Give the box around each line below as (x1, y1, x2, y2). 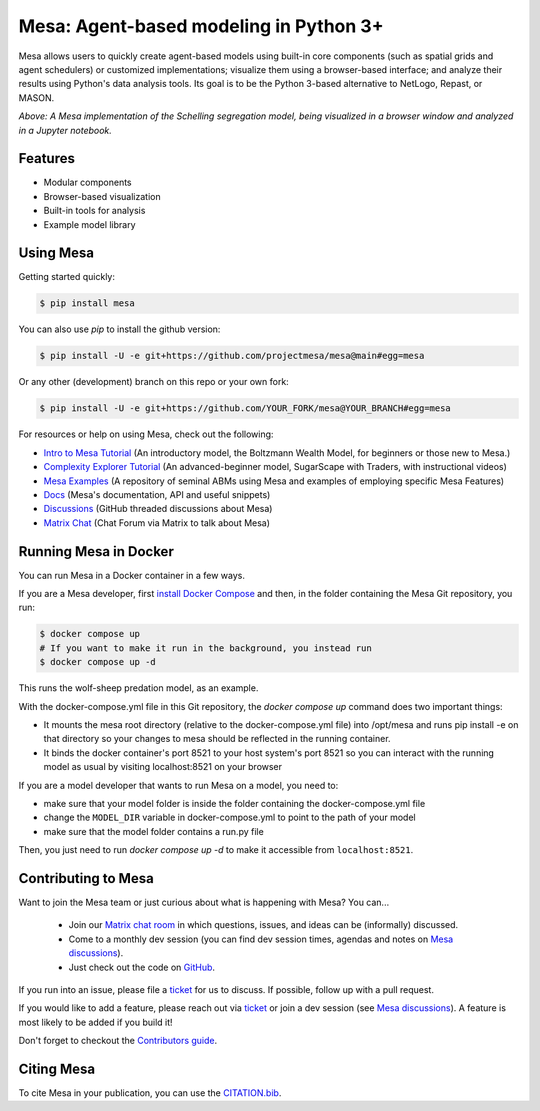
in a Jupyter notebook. (18, 124, 112, 136)
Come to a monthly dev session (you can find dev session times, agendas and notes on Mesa (68, 933, 454, 945)
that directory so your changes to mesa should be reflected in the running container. (43, 733, 391, 745)
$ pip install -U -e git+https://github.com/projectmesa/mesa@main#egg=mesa (39, 350, 425, 362)
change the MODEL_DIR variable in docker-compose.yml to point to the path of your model (43, 811, 416, 824)
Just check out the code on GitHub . (68, 961, 215, 973)
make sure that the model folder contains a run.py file (43, 825, 264, 837)
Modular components (43, 176, 132, 189)
